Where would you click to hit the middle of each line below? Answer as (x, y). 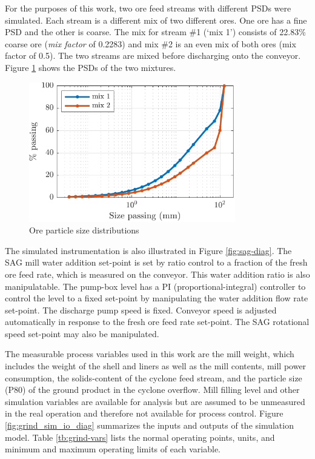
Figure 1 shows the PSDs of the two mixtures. (91, 67)
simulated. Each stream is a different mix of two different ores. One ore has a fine (156, 20)
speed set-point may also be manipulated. (82, 333)
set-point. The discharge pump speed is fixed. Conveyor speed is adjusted (141, 310)
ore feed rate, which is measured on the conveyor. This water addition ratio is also (157, 274)
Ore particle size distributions (84, 230)
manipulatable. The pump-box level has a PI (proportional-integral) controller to (155, 286)
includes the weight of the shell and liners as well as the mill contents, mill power (156, 366)
